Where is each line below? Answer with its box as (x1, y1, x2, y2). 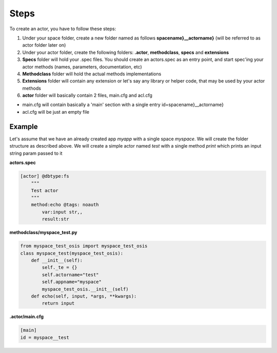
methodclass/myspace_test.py (9, 230, 77, 236)
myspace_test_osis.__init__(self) (42, 286, 129, 292)
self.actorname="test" (42, 272, 100, 278)
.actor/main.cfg (9, 314, 44, 320)
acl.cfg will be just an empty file (22, 109, 90, 115)
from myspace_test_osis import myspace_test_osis (20, 243, 148, 249)
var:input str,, (42, 209, 83, 215)
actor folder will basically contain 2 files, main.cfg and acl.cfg (22, 92, 152, 98)
